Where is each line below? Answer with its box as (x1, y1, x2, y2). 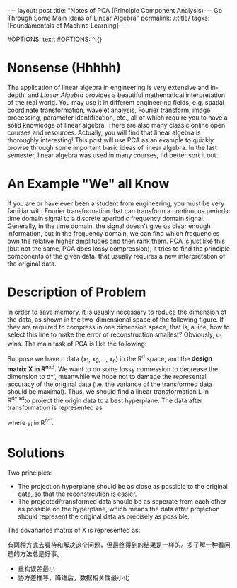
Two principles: (7, 468, 52, 477)
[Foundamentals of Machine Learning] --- (7, 21, 129, 30)
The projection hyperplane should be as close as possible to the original (17, 482, 228, 490)
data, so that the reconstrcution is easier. (17, 490, 137, 498)
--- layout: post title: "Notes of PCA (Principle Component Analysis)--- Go (7, 6, 223, 14)
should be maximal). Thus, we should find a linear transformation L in (7, 387, 209, 395)
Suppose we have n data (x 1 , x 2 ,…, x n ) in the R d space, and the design (7, 353, 212, 365)
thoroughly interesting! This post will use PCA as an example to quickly (7, 135, 214, 144)
